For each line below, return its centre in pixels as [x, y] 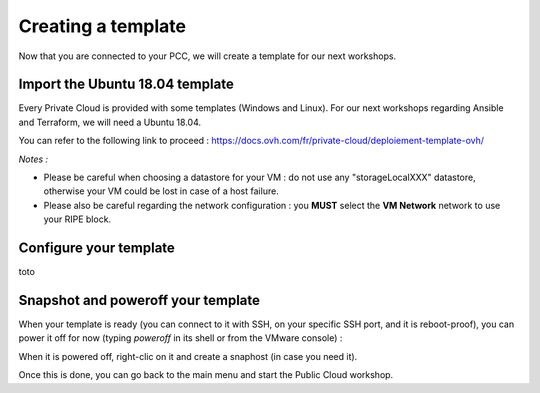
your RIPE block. [77, 219]
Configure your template [96, 248]
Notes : [33, 159]
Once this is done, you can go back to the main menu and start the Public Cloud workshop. [206, 375]
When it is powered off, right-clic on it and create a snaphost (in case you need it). [188, 356]
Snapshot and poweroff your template [139, 300]
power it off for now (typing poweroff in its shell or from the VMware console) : [180, 338]
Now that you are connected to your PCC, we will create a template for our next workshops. [207, 56]
